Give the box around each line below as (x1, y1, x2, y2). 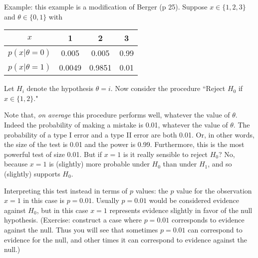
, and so (208, 158, 232, 169)
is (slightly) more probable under (49, 158, 150, 169)
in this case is (23, 195, 64, 205)
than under (163, 158, 197, 169)
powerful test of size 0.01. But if (4, 148, 102, 159)
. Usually (92, 195, 119, 205)
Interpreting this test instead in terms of (4, 185, 128, 195)
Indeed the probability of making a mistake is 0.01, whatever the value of (4, 119, 228, 129)
